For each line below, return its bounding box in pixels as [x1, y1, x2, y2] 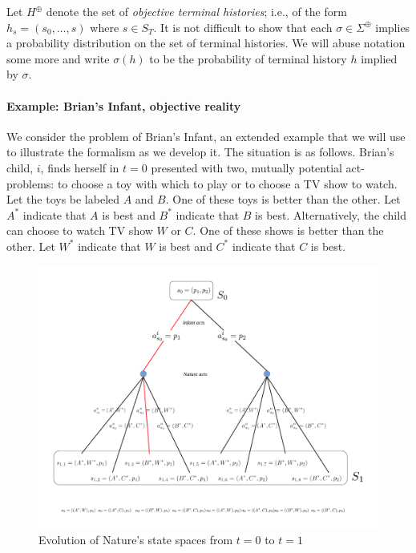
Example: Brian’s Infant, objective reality [6, 97, 241, 114]
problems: [6, 175, 55, 192]
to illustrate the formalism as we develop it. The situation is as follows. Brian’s [6, 143, 394, 160]
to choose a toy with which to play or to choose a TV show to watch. [57, 175, 398, 192]
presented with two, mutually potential [151, 159, 342, 176]
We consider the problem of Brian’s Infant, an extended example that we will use [6, 127, 406, 144]
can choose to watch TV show [6, 222, 153, 239]
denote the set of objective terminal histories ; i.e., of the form [46, 3, 347, 19]
